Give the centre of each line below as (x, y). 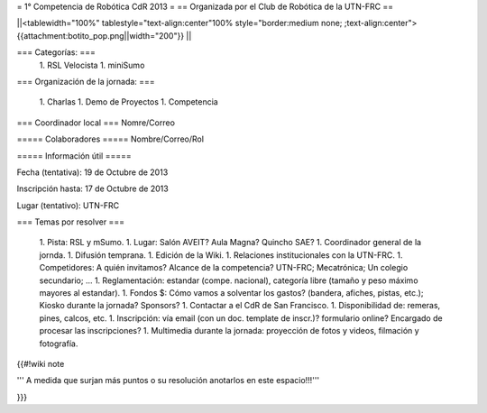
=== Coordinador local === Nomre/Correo (96, 123)
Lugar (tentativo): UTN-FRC (68, 205)
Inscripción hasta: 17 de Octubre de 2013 (92, 188)
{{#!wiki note (41, 363)
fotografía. (59, 344)
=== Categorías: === (56, 52)
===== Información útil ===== (74, 156)
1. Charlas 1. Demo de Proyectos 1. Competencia (129, 102)
